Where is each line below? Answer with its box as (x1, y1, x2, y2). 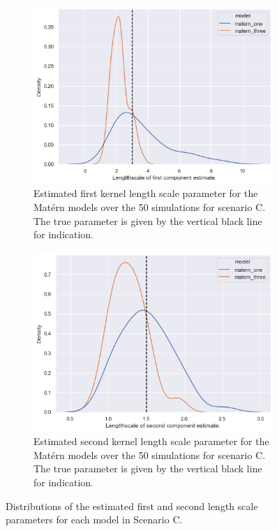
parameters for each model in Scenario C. (6, 512, 183, 527)
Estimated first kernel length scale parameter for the (33, 186, 258, 201)
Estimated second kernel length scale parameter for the (33, 434, 269, 449)
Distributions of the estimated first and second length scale (6, 498, 258, 513)
